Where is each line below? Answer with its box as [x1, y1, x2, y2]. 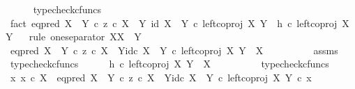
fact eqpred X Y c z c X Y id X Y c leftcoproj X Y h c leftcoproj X [10, 15, 349, 30]
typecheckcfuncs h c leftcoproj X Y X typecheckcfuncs [10, 56, 329, 71]
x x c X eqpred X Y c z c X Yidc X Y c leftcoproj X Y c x [10, 70, 312, 84]
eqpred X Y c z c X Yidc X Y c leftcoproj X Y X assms [10, 42, 338, 57]
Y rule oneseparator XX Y [6, 29, 142, 44]
